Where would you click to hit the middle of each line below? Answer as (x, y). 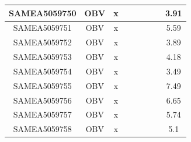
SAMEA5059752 (42, 42)
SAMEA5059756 (42, 100)
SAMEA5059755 (42, 85)
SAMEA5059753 (42, 57)
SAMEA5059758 (42, 129)
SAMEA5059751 (42, 28)
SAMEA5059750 (43, 13)
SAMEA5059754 (42, 71)
